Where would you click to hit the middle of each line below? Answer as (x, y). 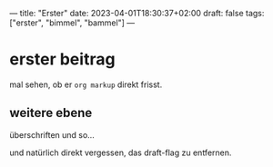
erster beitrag (62, 59)
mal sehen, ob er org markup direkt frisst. (86, 84)
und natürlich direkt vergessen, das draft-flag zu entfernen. (121, 152)
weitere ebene (51, 113)
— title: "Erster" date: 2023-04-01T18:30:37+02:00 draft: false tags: (137, 13)
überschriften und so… (52, 134)
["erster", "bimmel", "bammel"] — (72, 23)
